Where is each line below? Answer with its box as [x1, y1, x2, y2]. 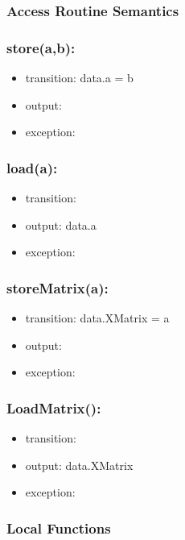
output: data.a [25, 216, 97, 233]
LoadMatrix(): [6, 397, 101, 417]
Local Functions [6, 517, 111, 538]
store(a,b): [6, 37, 76, 57]
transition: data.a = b [25, 69, 134, 86]
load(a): [6, 157, 58, 177]
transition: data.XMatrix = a [25, 309, 170, 326]
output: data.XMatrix [25, 456, 134, 473]
